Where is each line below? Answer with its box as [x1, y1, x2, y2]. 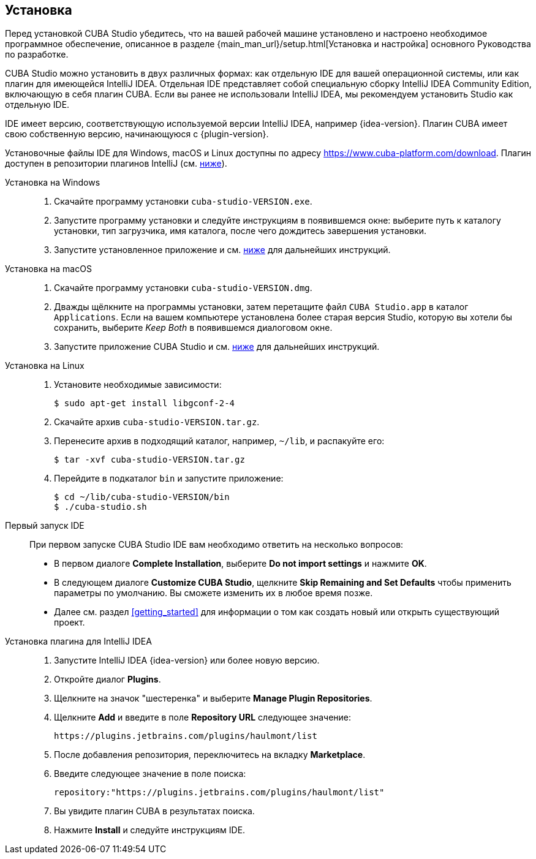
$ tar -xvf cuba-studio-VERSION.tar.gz [54, 455, 245, 465]
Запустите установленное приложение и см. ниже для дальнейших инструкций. [54, 244, 391, 255]
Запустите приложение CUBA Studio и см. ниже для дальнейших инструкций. [54, 341, 380, 352]
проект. [54, 617, 85, 628]
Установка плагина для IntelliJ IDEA [5, 636, 152, 647]
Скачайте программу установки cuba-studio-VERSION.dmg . [54, 282, 312, 293]
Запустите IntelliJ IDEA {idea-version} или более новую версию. [54, 655, 320, 666]
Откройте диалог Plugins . [54, 674, 161, 685]
